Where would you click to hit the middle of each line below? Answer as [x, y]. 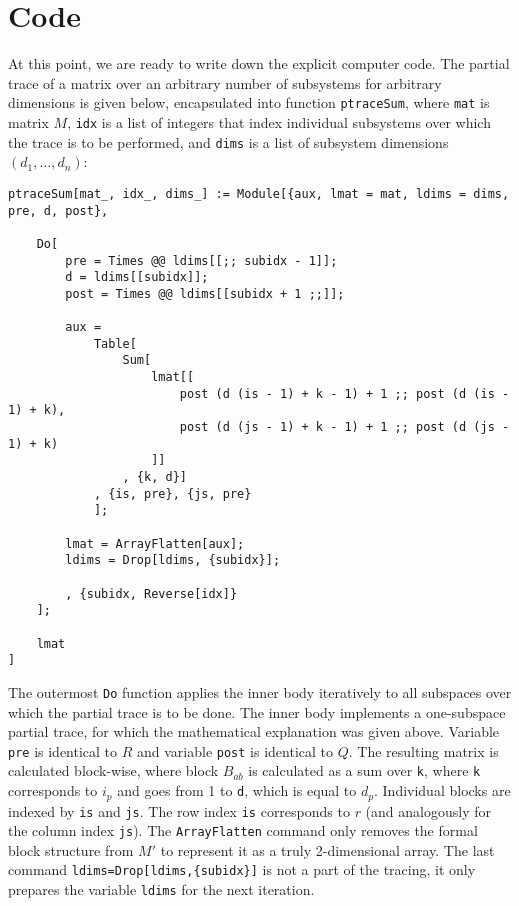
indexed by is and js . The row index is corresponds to [179, 810]
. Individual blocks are [442, 790]
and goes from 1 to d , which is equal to [237, 790]
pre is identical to [63, 750]
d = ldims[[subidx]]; [137, 277]
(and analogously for [428, 810]
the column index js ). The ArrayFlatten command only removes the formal [243, 830]
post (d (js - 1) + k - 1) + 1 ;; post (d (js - [344, 427]
